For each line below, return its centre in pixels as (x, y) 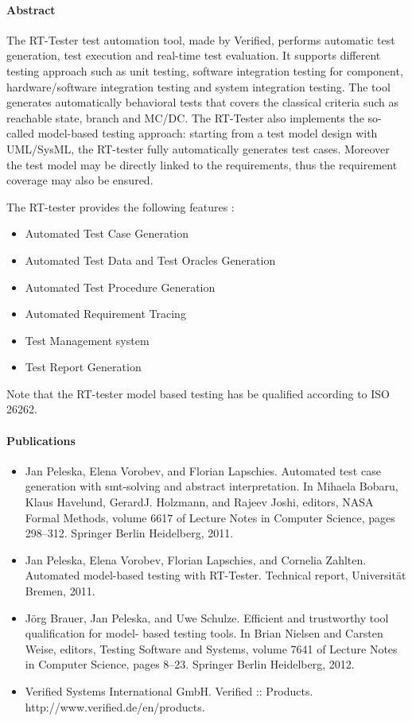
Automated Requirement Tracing (105, 314)
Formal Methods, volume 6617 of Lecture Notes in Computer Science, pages (210, 517)
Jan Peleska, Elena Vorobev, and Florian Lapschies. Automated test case (203, 470)
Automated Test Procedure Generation (120, 287)
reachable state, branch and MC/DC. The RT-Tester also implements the (185, 117)
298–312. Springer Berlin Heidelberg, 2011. (129, 533)
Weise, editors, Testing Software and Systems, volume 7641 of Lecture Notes (211, 648)
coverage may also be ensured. (80, 180)
